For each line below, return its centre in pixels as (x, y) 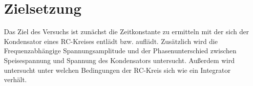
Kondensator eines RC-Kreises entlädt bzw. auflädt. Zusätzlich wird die (111, 41)
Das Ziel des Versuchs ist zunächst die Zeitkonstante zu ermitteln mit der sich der (126, 32)
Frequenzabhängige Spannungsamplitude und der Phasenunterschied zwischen (120, 51)
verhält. (15, 79)
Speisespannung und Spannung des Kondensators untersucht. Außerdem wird (119, 60)
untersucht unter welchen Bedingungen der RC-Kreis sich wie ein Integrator (117, 70)
